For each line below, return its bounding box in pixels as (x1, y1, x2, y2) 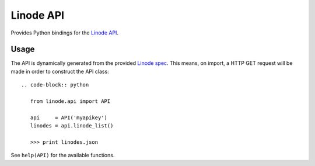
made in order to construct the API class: (10, 68, 109, 75)
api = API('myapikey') (30, 114, 108, 121)
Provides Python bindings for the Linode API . (10, 29, 119, 36)
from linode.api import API (30, 98, 111, 105)
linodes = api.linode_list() (30, 123, 114, 129)
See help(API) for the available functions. (10, 152, 115, 159)
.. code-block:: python (21, 82, 89, 88)
